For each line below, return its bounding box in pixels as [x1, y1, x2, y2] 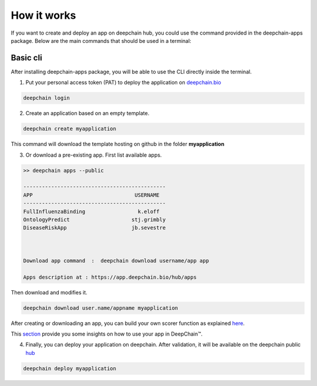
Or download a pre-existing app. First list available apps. [25, 151, 162, 158]
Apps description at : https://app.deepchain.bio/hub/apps [23, 273, 197, 280]
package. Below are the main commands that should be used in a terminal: [11, 37, 191, 44]
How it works [11, 9, 76, 22]
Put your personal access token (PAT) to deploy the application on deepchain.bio [25, 79, 221, 86]
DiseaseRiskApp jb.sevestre [23, 225, 166, 231]
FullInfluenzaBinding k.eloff [23, 208, 160, 215]
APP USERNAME [23, 191, 160, 198]
